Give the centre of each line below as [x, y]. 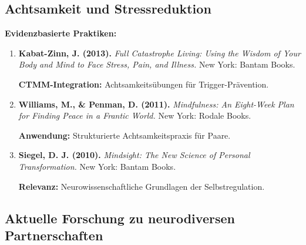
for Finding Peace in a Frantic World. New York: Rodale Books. [135, 115]
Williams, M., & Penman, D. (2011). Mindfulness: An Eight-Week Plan [156, 104]
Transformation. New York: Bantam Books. [97, 166]
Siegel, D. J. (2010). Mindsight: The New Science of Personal [134, 155]
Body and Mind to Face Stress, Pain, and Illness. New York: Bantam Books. [157, 64]
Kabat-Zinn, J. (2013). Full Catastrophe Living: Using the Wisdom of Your [159, 53]
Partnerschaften [54, 235]
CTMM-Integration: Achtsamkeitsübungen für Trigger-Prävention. [144, 84]
